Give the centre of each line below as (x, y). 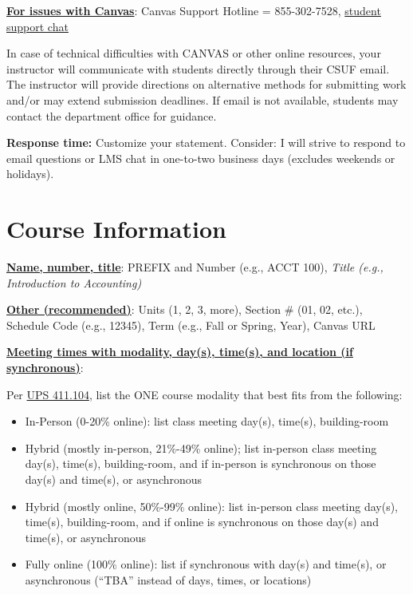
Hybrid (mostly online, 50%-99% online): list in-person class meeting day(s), (212, 506)
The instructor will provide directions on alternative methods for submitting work (206, 84)
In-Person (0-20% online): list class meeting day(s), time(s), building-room (207, 421)
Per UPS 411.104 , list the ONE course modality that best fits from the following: (205, 394)
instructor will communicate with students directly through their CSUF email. (198, 68)
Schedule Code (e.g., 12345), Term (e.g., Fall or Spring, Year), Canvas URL (191, 325)
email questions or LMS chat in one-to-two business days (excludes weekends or (201, 158)
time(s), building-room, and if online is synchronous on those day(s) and (202, 522)
